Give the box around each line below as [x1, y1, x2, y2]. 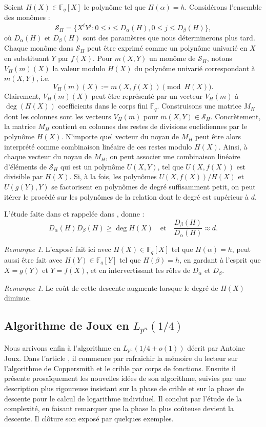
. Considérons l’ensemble [185, 2, 262, 12]
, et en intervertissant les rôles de [86, 265, 190, 275]
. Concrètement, [210, 111, 261, 121]
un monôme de [149, 53, 196, 63]
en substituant [4, 53, 49, 63]
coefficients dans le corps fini [58, 100, 148, 111]
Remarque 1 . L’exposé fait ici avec [4, 244, 111, 254]
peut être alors [195, 131, 241, 142]
